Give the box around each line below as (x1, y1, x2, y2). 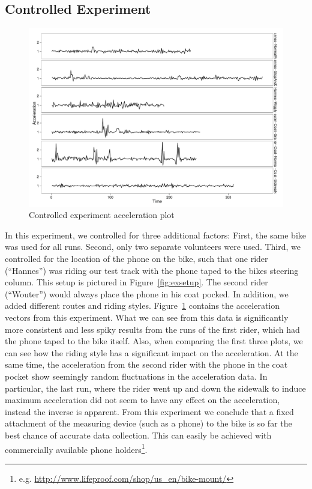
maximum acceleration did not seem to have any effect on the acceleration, (5, 393, 280, 406)
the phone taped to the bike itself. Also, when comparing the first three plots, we (5, 335, 303, 347)
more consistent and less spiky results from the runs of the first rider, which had (5, 323, 300, 335)
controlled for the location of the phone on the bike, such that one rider (5, 252, 268, 265)
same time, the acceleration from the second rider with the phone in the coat (5, 358, 288, 371)
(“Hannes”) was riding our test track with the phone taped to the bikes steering (5, 264, 299, 276)
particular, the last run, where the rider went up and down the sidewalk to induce (5, 381, 306, 394)
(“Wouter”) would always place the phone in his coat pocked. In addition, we (5, 287, 289, 300)
